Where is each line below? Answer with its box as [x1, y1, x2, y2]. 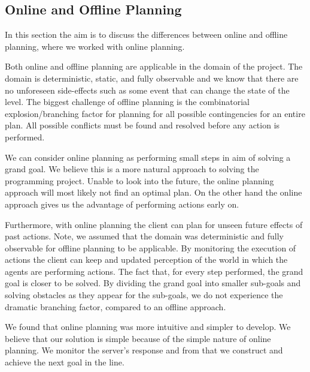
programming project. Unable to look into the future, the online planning [5, 174, 274, 187]
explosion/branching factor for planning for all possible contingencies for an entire [5, 107, 305, 119]
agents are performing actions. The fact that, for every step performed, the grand [5, 265, 303, 277]
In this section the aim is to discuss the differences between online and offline [5, 28, 288, 41]
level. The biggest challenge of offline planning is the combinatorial [5, 95, 250, 108]
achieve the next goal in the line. [5, 356, 124, 368]
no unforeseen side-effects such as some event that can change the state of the [5, 83, 290, 96]
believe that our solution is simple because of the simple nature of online [5, 332, 271, 344]
